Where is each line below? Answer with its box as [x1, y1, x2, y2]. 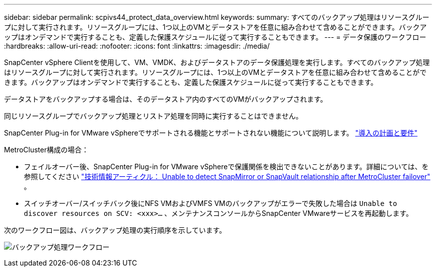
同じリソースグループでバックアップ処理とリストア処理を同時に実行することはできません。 [4, 112, 303, 120]
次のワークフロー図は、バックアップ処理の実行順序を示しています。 [4, 226, 226, 234]
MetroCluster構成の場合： [4, 145, 89, 154]
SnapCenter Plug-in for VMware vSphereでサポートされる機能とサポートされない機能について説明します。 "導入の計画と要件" [4, 129, 418, 137]
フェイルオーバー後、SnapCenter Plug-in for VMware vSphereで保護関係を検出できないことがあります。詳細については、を [24, 162, 429, 171]
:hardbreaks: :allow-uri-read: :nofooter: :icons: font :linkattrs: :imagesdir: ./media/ [4, 42, 270, 50]
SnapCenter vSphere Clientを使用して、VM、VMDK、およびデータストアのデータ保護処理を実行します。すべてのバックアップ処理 [4, 58, 430, 67]
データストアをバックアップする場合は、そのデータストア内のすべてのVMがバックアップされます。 [4, 95, 327, 103]
